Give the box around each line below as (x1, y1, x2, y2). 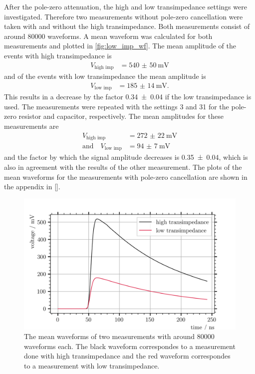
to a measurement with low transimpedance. (24, 360, 160, 371)
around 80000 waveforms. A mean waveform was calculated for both (4, 30, 213, 41)
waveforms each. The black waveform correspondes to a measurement (24, 341, 236, 351)
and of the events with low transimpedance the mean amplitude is (4, 71, 206, 81)
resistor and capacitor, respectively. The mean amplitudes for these (18, 111, 224, 121)
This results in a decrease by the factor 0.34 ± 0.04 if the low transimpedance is (4, 91, 252, 102)
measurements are (4, 120, 59, 131)
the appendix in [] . (4, 181, 60, 192)
